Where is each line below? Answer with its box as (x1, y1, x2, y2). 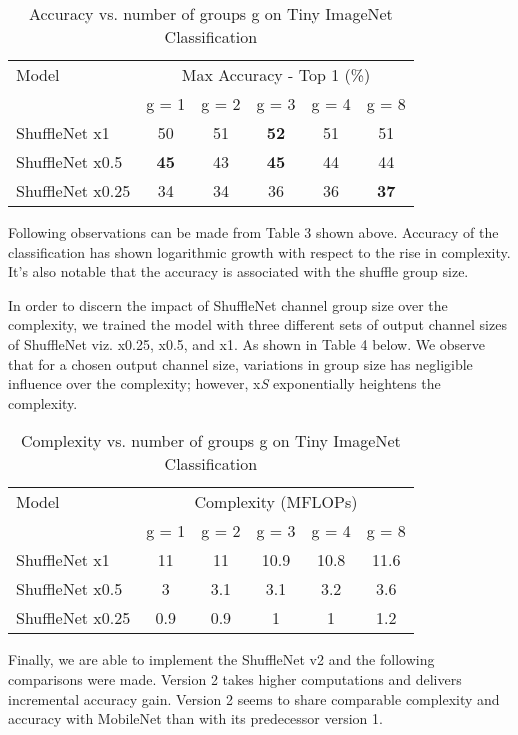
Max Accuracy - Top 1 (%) (181, 63, 371, 86)
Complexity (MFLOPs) (194, 490, 358, 514)
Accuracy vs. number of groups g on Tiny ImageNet (28, 2, 393, 25)
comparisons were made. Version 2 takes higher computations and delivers (8, 668, 462, 689)
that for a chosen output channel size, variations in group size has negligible (8, 353, 473, 374)
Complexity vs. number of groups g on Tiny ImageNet (20, 429, 401, 453)
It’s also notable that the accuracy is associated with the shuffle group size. (8, 261, 469, 282)
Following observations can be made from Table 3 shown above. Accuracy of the (8, 222, 499, 242)
